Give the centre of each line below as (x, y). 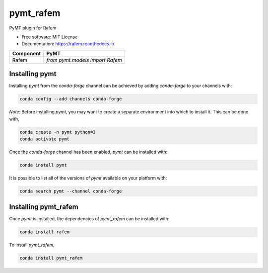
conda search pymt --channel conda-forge (71, 191)
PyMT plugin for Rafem (33, 28)
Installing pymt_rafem (44, 207)
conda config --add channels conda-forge (71, 99)
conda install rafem (44, 232)
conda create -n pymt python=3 (58, 132)
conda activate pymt (44, 139)
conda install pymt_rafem (51, 258)
